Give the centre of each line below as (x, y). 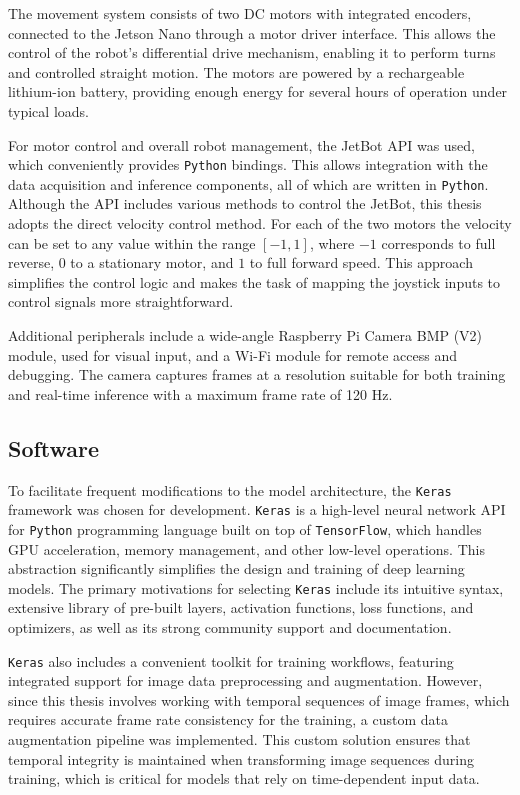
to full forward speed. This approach (361, 262)
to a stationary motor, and (152, 262)
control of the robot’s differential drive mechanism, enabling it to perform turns (252, 52)
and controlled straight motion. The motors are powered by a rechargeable (236, 71)
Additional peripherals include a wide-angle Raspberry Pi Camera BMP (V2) (245, 335)
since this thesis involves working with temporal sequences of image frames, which (259, 699)
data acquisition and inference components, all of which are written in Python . (248, 183)
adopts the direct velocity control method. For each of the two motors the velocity (260, 223)
